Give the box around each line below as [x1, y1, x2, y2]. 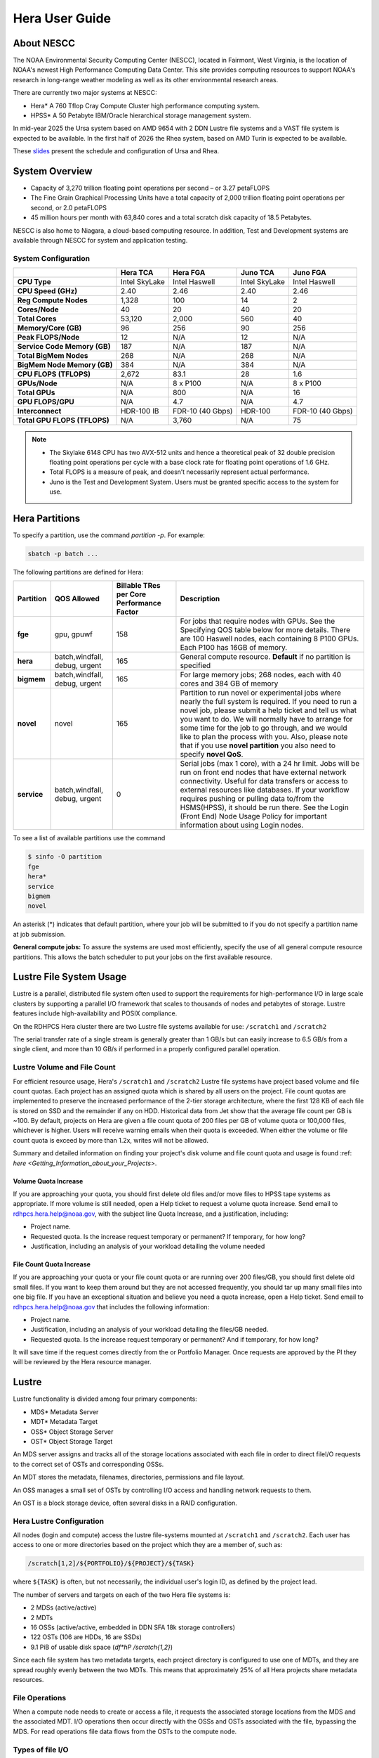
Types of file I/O [13, 1745, 69, 1754]
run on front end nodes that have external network [180, 767, 347, 777]
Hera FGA [173, 268, 206, 278]
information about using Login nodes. [180, 820, 304, 830]
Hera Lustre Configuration [13, 1516, 105, 1526]
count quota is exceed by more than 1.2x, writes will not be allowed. [13, 1136, 208, 1144]
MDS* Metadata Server [30, 1407, 99, 1416]
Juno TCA [240, 268, 275, 278]
